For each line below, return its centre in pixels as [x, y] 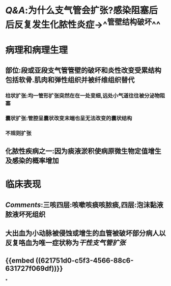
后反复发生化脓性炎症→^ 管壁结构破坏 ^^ [83, 24]
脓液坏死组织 [25, 214]
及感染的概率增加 [32, 161]
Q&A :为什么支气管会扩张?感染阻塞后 [81, 10]
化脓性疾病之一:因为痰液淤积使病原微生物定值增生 [83, 151]
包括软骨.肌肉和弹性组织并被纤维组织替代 [70, 80]
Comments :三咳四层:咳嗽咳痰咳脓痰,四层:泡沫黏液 [84, 205]
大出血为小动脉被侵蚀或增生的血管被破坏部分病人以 [85, 233]
